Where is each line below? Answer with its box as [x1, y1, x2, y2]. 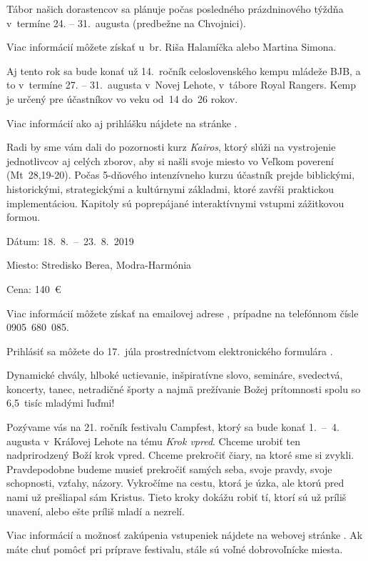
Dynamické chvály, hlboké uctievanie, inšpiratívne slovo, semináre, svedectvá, [6, 367, 343, 382]
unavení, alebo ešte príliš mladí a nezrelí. [6, 503, 185, 518]
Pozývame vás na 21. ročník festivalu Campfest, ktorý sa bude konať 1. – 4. [6, 419, 339, 435]
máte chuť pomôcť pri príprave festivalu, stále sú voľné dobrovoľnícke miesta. [6, 541, 343, 556]
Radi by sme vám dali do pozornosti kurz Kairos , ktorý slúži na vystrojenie [6, 139, 336, 154]
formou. [6, 209, 41, 224]
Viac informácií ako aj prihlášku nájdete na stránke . [6, 115, 237, 130]
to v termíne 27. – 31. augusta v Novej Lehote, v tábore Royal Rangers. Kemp [6, 77, 357, 92]
